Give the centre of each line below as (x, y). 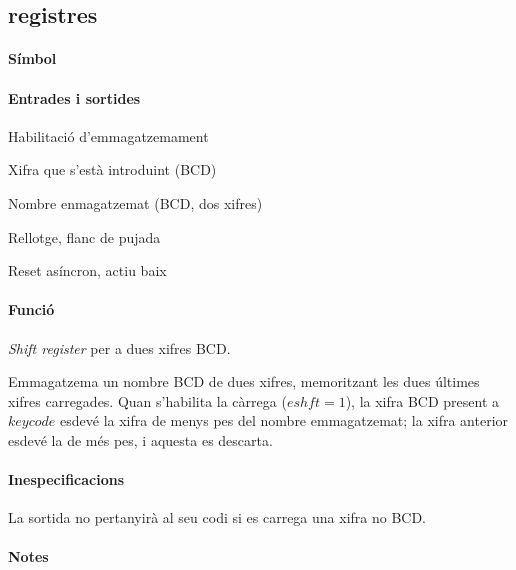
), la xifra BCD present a (422, 400)
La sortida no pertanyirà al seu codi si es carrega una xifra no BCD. (217, 517)
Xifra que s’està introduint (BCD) (112, 169)
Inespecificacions (66, 479)
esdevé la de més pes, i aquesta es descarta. (140, 439)
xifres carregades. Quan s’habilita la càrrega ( (147, 400)
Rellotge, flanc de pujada (84, 236)
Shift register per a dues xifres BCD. (119, 347)
